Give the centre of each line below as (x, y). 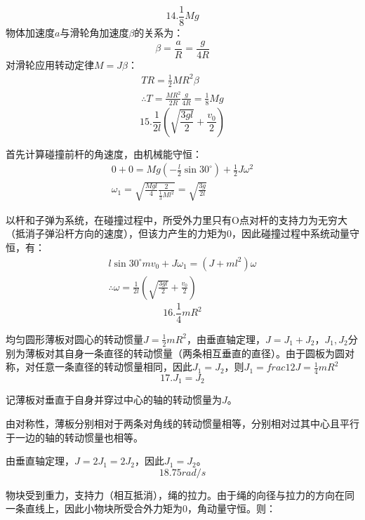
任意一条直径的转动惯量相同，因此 (113, 367)
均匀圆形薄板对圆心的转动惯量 (74, 339)
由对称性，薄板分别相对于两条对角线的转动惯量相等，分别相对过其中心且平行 (182, 424)
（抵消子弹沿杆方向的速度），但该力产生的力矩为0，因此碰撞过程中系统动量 (178, 233)
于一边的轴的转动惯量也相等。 (74, 437)
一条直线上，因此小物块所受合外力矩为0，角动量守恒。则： (141, 508)
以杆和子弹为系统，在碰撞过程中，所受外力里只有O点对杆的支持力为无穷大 (177, 219)
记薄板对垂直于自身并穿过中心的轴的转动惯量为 (114, 400)
